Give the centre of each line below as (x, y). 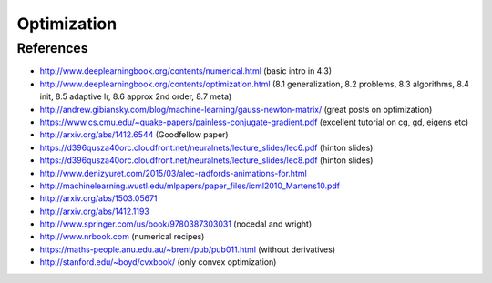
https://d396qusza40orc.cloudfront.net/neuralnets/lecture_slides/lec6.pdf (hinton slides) (206, 147)
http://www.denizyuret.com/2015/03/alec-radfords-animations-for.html (173, 173)
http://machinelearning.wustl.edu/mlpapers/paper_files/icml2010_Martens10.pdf (190, 186)
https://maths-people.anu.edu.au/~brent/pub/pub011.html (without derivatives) (188, 249)
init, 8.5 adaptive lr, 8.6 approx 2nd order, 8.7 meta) (136, 96)
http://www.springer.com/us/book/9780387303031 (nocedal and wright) (176, 224)
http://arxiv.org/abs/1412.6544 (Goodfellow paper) (134, 135)
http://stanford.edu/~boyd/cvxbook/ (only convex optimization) (158, 262)
